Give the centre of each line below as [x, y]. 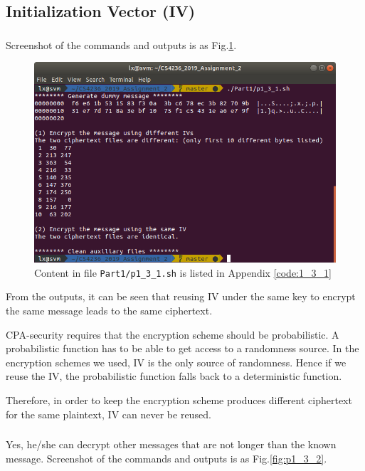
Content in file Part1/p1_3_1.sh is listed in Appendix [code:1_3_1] [183, 272]
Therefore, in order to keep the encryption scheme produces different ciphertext [179, 400]
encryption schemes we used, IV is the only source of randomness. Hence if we [176, 362]
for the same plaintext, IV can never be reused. [109, 414]
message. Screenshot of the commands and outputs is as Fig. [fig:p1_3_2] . [166, 458]
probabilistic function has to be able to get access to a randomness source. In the [182, 348]
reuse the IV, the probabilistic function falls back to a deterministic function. [174, 376]
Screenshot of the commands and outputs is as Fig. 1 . [121, 44]
